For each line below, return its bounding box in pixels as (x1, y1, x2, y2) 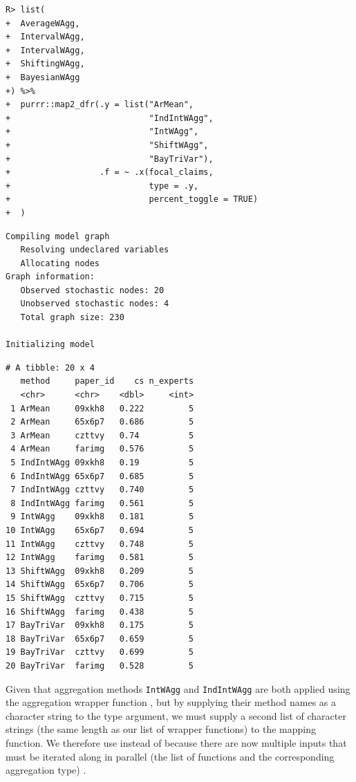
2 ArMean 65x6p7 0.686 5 (10, 417, 194, 427)
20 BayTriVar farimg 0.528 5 (6, 660, 194, 671)
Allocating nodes (20, 258, 100, 268)
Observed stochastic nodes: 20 (20, 285, 165, 295)
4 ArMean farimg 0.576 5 (10, 444, 194, 454)
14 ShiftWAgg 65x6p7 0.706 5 (6, 579, 194, 590)
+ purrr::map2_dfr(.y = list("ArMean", (6, 100, 194, 110)
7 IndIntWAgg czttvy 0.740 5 (10, 485, 194, 495)
